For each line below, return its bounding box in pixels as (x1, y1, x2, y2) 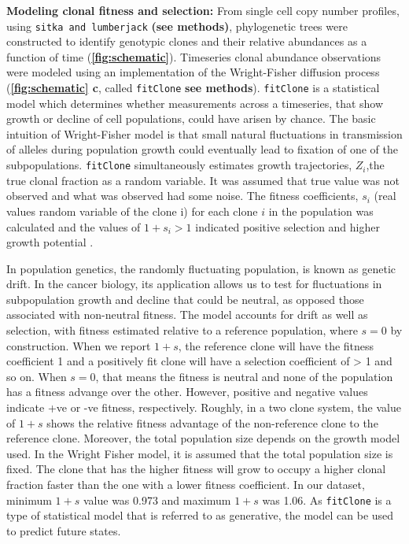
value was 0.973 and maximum (83, 491, 231, 508)
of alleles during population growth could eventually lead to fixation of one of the (6, 141, 398, 157)
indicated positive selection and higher (195, 218, 380, 235)
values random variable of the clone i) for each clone (6, 202, 258, 219)
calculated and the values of (6, 218, 141, 235)
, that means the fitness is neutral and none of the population (95, 368, 393, 384)
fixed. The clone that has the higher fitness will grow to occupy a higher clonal (6, 461, 386, 477)
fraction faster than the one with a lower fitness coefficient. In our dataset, (6, 476, 365, 492)
